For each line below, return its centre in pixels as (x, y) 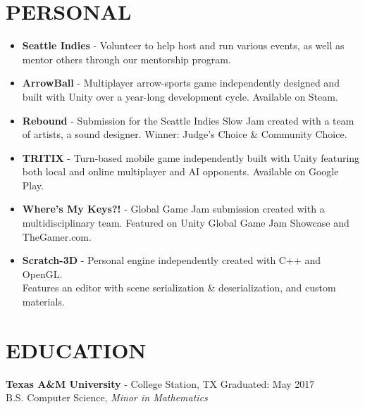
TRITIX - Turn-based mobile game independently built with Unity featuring (191, 157)
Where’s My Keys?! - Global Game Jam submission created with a (173, 209)
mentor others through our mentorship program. (126, 59)
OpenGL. (42, 273)
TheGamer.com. (57, 236)
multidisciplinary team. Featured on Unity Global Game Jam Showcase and (186, 223)
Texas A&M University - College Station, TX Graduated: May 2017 (160, 383)
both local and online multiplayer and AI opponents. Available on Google (180, 171)
